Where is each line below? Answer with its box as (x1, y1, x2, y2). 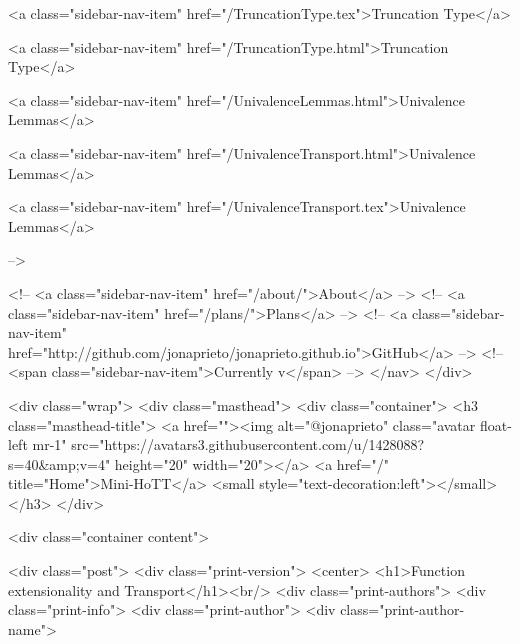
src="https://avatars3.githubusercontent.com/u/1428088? (71, 434, 425, 455)
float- (479, 414, 512, 435)
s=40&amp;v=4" (8, 453, 111, 474)
